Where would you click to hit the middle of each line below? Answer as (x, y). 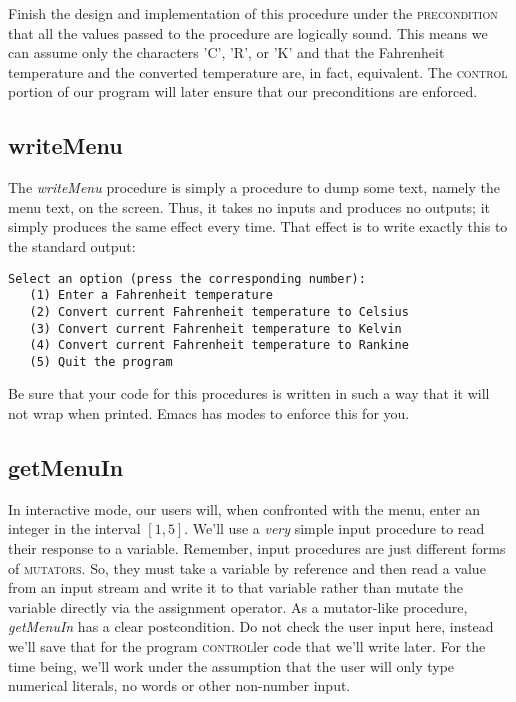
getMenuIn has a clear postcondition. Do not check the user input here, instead (251, 626)
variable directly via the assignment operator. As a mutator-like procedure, (238, 606)
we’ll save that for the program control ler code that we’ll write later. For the (247, 646)
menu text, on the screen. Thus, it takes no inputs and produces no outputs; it (249, 206)
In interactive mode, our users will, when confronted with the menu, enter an (244, 508)
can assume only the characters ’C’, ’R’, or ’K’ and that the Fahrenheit (226, 52)
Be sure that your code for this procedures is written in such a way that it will (249, 393)
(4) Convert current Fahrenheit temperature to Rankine (219, 345)
